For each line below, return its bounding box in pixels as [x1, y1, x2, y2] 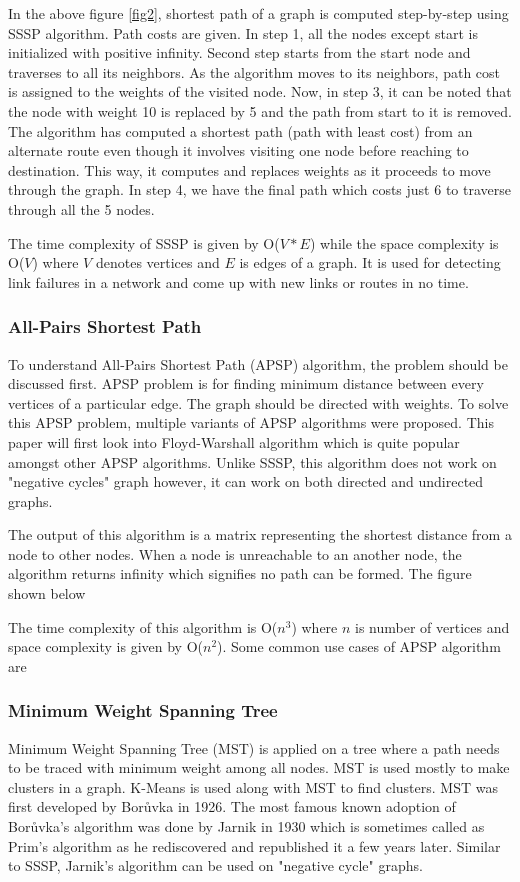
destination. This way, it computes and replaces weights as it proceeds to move [8, 159, 491, 180]
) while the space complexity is [309, 232, 499, 253]
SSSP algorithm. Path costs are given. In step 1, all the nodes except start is [8, 22, 478, 43]
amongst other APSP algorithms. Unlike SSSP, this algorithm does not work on [8, 451, 497, 472]
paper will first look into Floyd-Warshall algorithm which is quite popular [8, 431, 460, 452]
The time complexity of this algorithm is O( [8, 616, 278, 637]
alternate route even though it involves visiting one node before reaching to [8, 140, 469, 161]
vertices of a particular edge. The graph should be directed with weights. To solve [8, 392, 509, 413]
